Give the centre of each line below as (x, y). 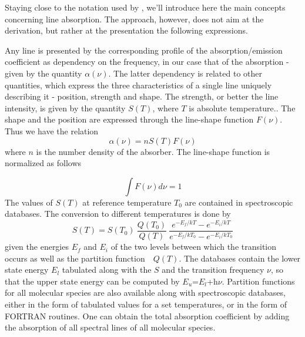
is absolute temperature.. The (242, 108)
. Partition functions (258, 281)
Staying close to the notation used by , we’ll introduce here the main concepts (145, 7)
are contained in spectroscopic (239, 202)
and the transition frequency (213, 270)
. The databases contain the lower (240, 258)
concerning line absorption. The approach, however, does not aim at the (134, 19)
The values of (29, 202)
